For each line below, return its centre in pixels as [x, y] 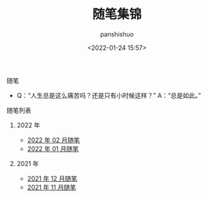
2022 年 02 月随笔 [54, 140]
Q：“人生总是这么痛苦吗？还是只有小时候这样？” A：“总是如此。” [109, 95]
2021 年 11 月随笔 [51, 187]
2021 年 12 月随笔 [52, 178]
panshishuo [117, 34]
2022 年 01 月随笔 [53, 148]
